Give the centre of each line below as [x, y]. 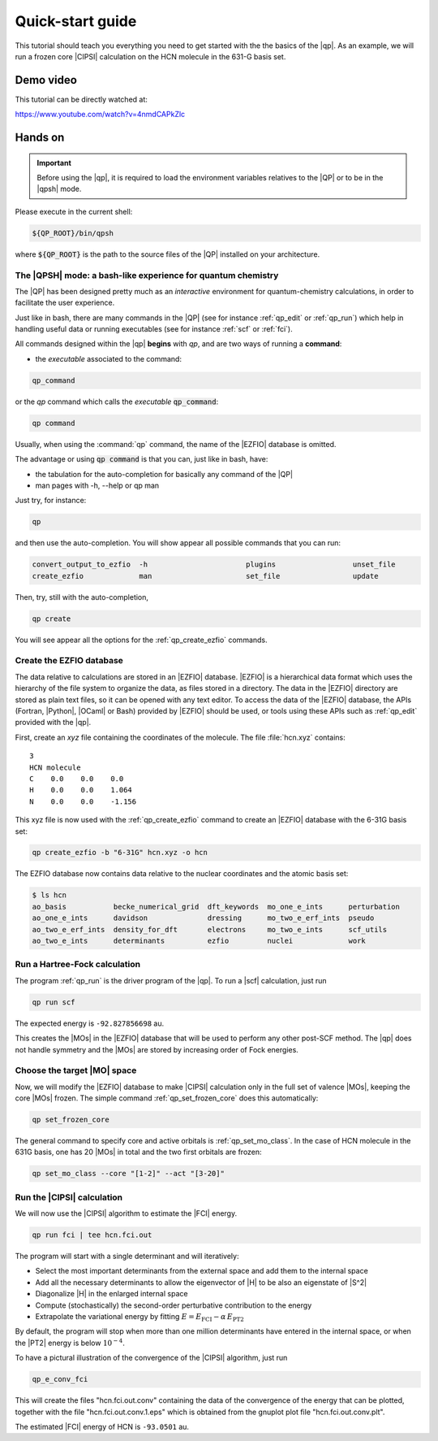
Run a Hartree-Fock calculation [78, 965]
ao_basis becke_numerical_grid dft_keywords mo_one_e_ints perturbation [216, 907]
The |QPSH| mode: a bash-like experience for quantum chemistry [147, 275]
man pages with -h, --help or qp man [97, 485]
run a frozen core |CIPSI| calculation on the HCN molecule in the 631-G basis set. [150, 56]
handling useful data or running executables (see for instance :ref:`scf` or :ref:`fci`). [154, 329]
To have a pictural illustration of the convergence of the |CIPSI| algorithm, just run [151, 1358]
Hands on [40, 138]
